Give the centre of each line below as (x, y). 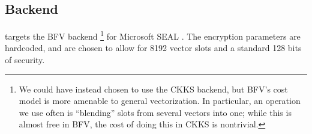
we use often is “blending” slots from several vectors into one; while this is (155, 112)
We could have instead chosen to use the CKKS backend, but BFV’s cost (153, 89)
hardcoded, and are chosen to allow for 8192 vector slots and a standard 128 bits (153, 48)
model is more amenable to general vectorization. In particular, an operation (160, 101)
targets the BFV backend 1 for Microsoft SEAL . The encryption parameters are (153, 35)
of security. (25, 60)
